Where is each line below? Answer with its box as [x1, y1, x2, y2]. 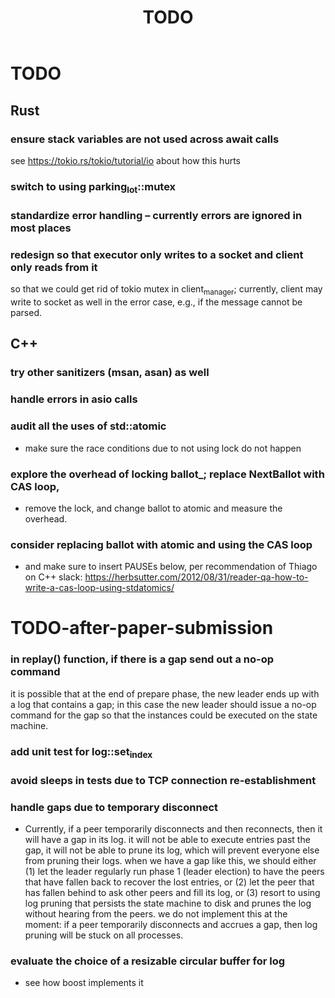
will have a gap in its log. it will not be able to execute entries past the [24, 834, 311, 846]
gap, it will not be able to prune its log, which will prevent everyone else [24, 844, 320, 856]
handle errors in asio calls [10, 392, 138, 406]
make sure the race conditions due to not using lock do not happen [24, 442, 302, 454]
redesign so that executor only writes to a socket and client [10, 247, 304, 261]
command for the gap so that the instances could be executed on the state [10, 709, 318, 721]
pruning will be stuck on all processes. [24, 929, 184, 941]
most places [10, 221, 72, 235]
